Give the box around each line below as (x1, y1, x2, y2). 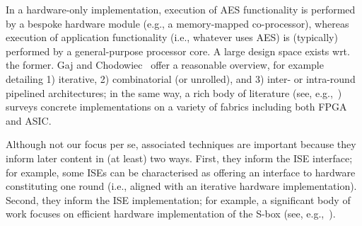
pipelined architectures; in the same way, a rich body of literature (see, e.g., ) (6, 85, 342, 100)
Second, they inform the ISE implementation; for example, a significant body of (6, 192, 351, 207)
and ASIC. (6, 113, 52, 128)
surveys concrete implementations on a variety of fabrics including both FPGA (6, 99, 347, 114)
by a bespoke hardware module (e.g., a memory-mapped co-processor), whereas (6, 16, 349, 30)
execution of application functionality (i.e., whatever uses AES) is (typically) (6, 30, 338, 45)
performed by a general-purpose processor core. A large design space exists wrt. (6, 43, 350, 58)
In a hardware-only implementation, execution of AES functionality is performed (6, 2, 356, 16)
